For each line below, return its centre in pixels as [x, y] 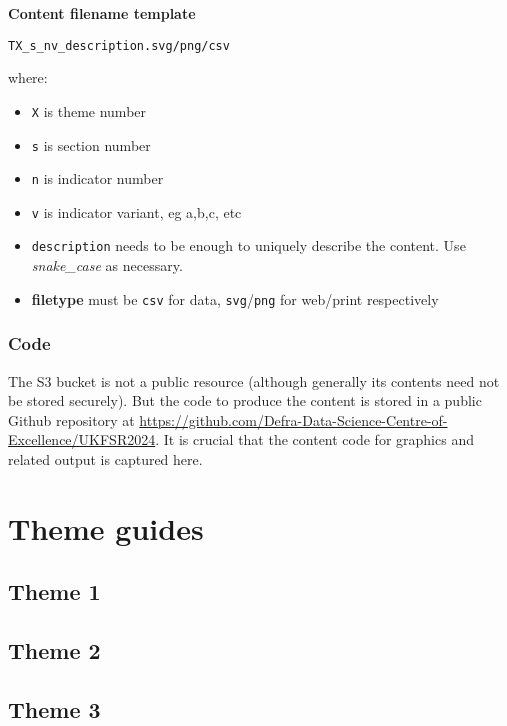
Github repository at [71, 419]
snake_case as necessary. [107, 265]
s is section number [91, 144]
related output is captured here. [105, 458]
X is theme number [89, 110]
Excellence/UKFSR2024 [82, 439]
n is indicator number [97, 178]
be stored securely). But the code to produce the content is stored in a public [245, 400]
